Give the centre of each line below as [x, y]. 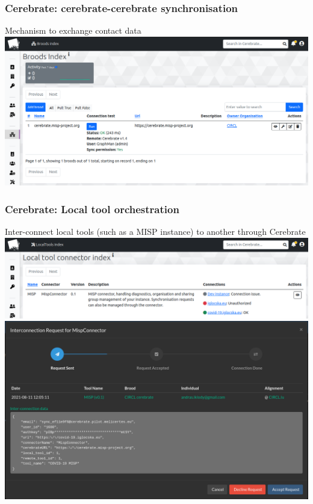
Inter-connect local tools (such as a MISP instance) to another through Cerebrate [155, 232]
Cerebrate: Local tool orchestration [92, 209]
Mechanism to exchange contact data [73, 30]
